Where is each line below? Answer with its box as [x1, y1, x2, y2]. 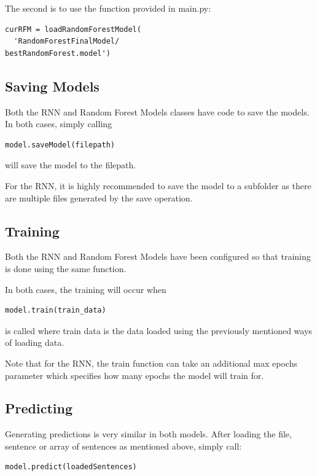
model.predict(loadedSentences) [5, 462, 137, 472]
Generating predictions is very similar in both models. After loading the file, [5, 427, 292, 440]
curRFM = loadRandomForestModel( [5, 25, 141, 34]
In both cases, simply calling [5, 117, 112, 130]
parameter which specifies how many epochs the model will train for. [5, 369, 264, 381]
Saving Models [5, 76, 100, 95]
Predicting [5, 399, 72, 418]
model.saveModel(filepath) [5, 140, 115, 149]
